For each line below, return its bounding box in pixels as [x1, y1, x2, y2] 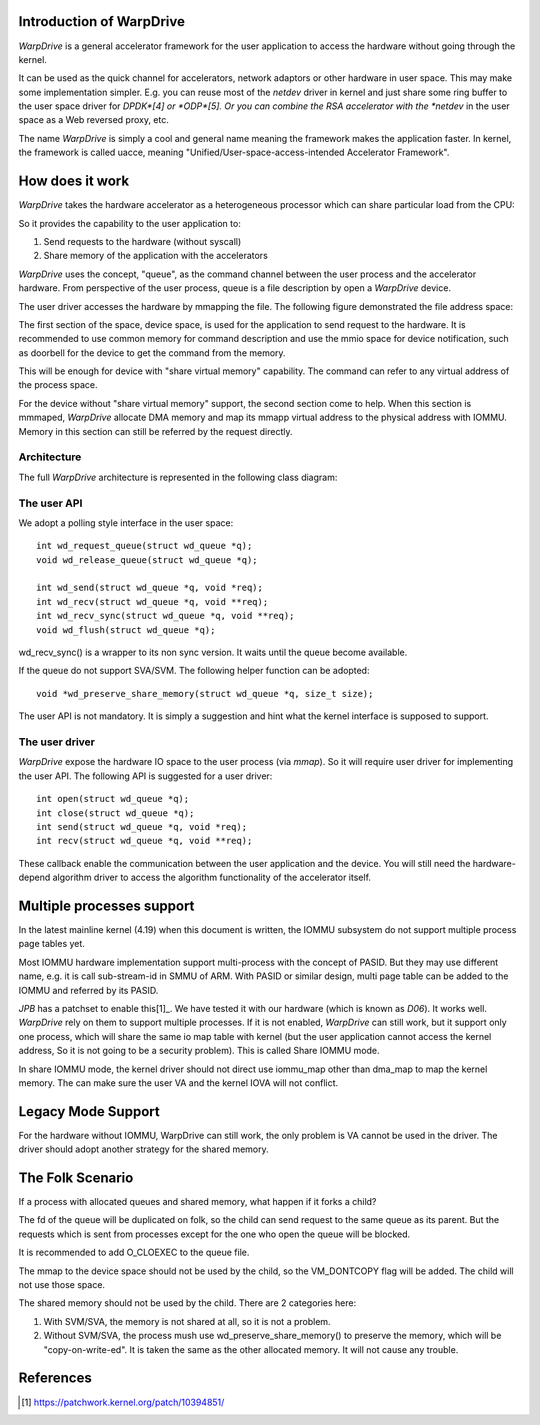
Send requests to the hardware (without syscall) [43, 235, 242, 247]
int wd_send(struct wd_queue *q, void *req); [36, 582, 264, 594]
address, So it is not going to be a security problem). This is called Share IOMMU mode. [18, 1045, 380, 1057]
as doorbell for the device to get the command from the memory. [18, 346, 286, 359]
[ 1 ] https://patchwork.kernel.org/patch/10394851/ [21, 1396, 225, 1408]
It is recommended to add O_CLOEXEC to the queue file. [18, 1246, 250, 1259]
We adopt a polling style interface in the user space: [18, 516, 234, 529]
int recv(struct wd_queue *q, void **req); [36, 835, 253, 847]
